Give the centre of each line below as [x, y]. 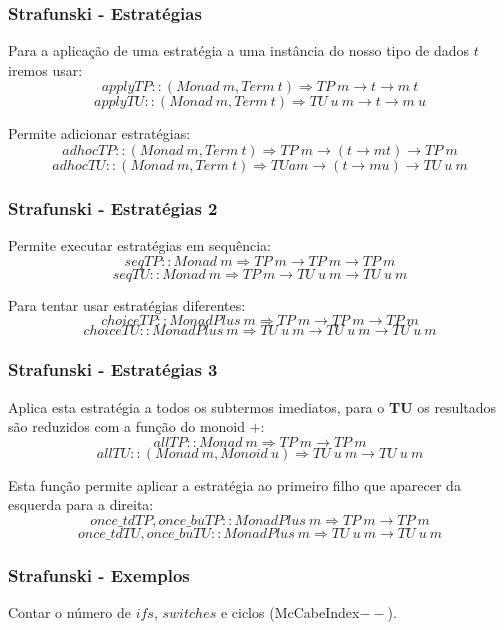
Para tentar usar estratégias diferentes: [127, 304]
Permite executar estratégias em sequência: [139, 245]
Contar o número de [69, 612]
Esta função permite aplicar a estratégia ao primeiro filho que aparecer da [234, 484]
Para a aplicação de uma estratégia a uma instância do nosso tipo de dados [239, 50]
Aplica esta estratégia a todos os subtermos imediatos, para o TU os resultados [252, 406]
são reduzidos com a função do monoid [127, 426]
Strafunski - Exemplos [99, 574]
